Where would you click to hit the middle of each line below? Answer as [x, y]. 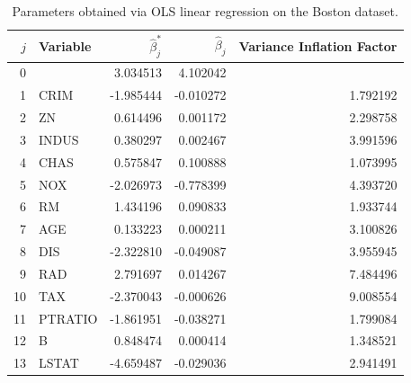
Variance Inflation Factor [318, 45]
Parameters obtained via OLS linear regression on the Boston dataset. [205, 11]
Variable [65, 45]
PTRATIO [68, 318]
